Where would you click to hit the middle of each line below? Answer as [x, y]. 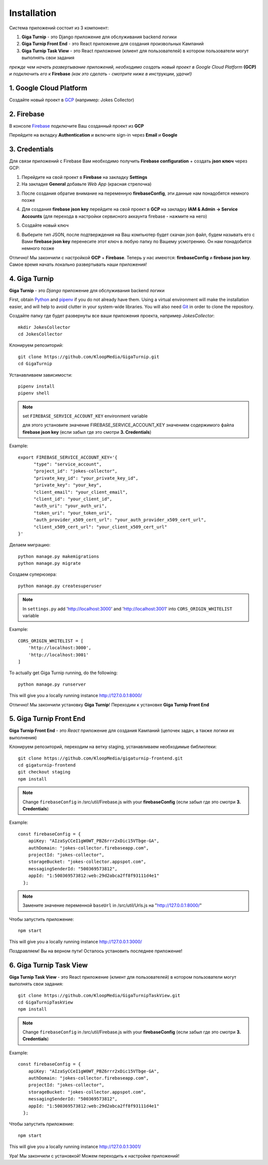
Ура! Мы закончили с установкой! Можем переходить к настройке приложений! [94, 1156]
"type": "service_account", [67, 464]
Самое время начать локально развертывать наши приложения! [78, 265]
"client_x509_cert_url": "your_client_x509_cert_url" [100, 527]
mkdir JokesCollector [44, 327]
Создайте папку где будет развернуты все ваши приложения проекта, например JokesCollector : [112, 316]
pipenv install [36, 386]
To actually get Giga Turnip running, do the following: [63, 673]
